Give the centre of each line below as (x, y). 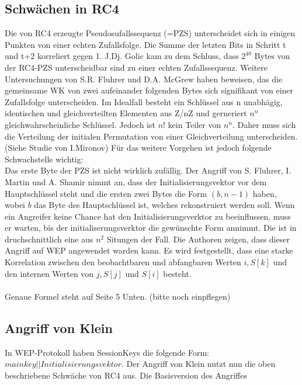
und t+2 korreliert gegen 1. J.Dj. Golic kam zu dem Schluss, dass (122, 56)
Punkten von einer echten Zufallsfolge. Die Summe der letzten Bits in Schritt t (145, 44)
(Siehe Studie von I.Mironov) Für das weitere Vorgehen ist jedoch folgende (138, 148)
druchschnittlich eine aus (49, 239)
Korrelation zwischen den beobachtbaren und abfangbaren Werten (123, 262)
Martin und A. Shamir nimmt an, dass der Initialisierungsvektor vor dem (136, 181)
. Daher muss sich (264, 124)
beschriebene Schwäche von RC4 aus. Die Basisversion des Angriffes (126, 375)
